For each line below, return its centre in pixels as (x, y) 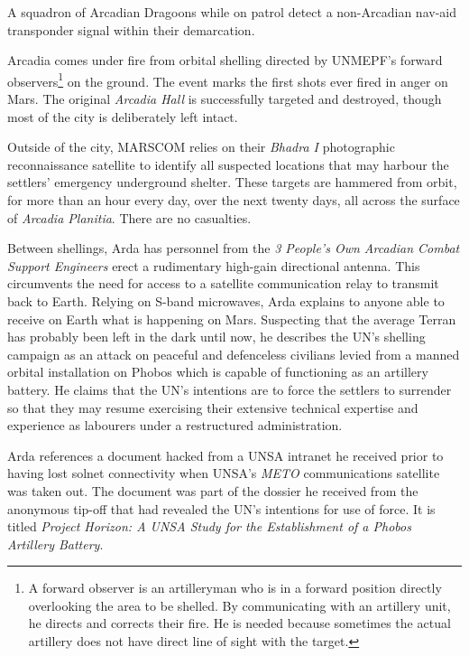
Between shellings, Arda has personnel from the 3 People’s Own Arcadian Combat (234, 248)
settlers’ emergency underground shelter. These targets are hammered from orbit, (232, 182)
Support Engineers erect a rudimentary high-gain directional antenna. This (214, 265)
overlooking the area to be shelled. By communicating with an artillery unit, (239, 605)
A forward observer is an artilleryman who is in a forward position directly (235, 588)
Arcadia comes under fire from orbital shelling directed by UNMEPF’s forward (225, 60)
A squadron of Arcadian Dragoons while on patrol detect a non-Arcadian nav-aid (232, 12)
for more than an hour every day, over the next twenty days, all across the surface (234, 200)
